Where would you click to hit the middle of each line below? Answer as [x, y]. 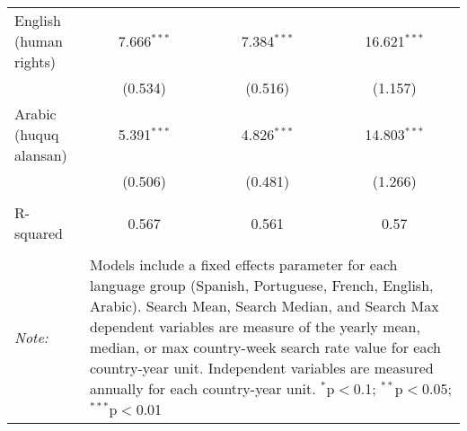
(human [39, 41]
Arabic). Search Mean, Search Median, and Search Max [264, 306]
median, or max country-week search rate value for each [265, 347]
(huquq [37, 134]
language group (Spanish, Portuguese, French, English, [262, 285]
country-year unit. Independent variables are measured [262, 368]
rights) [35, 62]
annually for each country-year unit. [203, 388]
